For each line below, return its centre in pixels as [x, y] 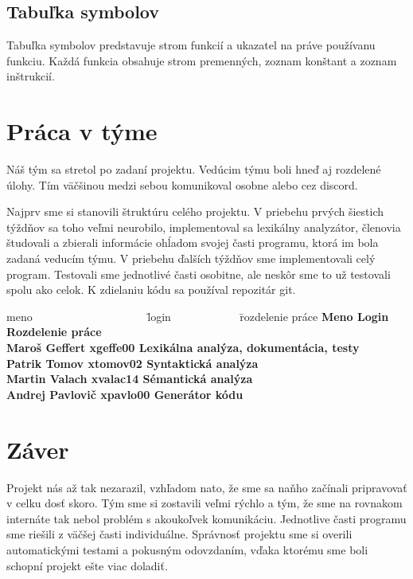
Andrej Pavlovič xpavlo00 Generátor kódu [125, 394]
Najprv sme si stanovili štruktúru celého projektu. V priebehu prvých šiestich [195, 211]
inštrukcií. [31, 76]
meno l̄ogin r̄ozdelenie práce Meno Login [198, 316]
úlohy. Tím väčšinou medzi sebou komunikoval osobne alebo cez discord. [182, 184]
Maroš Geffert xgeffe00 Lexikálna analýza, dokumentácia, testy [183, 348]
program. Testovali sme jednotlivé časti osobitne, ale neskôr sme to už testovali [199, 274]
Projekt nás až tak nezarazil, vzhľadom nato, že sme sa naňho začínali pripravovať [207, 487]
